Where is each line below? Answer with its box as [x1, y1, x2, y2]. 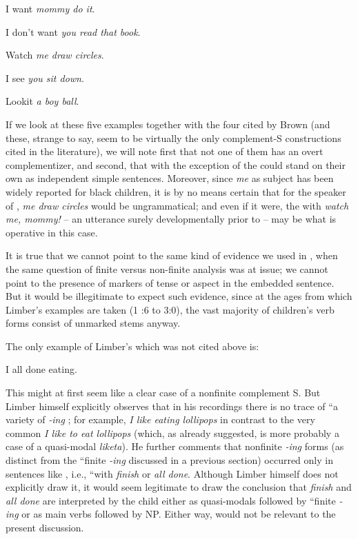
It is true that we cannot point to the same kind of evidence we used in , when [6, 248, 338, 263]
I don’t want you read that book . [6, 24, 141, 39]
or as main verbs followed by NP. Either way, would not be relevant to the [21, 507, 336, 521]
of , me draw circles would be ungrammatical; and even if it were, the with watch [6, 198, 349, 212]
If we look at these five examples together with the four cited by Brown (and [6, 116, 330, 131]
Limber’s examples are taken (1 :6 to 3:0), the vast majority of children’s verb [6, 302, 335, 316]
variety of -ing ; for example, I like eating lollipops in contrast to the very [6, 412, 315, 427]
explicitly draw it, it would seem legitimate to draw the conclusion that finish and [6, 480, 352, 494]
